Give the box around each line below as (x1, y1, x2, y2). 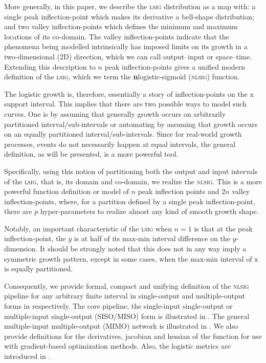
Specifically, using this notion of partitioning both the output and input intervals (4, 165, 258, 176)
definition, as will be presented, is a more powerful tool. (4, 148, 179, 159)
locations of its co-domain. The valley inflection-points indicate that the (4, 31, 229, 41)
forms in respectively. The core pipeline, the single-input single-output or (4, 301, 233, 311)
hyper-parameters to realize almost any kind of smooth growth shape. (40, 206, 259, 217)
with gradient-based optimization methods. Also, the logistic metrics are (4, 340, 231, 351)
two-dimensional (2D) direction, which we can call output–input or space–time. (4, 51, 252, 61)
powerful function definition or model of (4, 186, 129, 197)
